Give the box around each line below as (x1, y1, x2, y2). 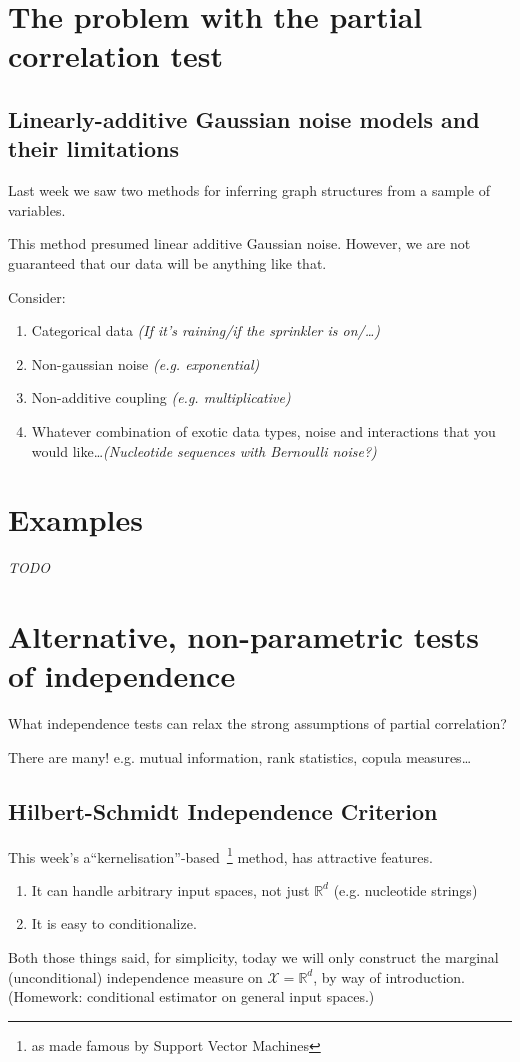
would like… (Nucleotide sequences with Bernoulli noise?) (31, 440, 377, 461)
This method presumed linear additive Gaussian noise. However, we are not (8, 233, 471, 254)
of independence (8, 655, 236, 696)
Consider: (8, 286, 66, 307)
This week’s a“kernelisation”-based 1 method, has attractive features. (8, 843, 433, 867)
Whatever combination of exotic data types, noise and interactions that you (31, 420, 496, 441)
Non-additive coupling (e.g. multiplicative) (31, 387, 291, 408)
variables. (8, 199, 66, 220)
